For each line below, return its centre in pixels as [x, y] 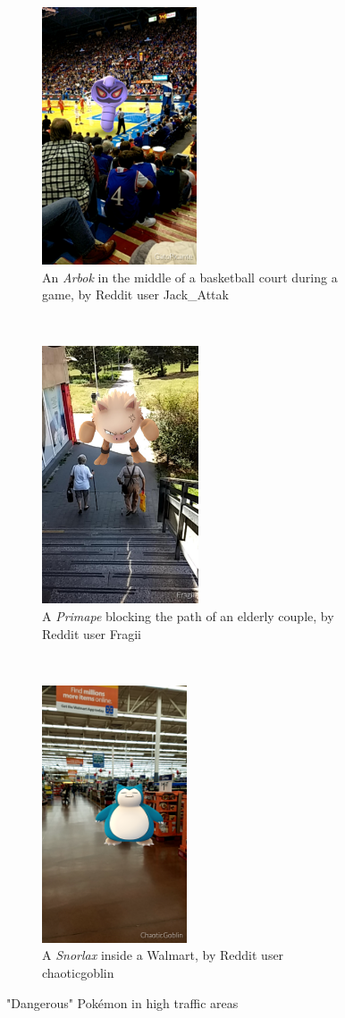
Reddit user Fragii [92, 633]
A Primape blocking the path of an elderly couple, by [188, 615]
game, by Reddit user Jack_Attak [135, 294]
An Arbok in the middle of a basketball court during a [190, 277]
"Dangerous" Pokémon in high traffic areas [122, 1002]
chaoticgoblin [78, 972]
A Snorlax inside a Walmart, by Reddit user [163, 955]
